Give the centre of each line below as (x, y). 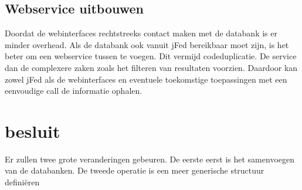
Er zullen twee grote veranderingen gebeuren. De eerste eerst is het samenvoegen (150, 159)
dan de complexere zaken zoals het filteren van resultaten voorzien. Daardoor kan (151, 67)
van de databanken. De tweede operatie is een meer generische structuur (135, 170)
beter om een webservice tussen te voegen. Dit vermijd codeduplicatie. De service (151, 56)
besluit (33, 130)
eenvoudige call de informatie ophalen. (74, 91)
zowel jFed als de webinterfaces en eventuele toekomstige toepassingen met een (146, 79)
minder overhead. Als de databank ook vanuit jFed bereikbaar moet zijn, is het (147, 44)
